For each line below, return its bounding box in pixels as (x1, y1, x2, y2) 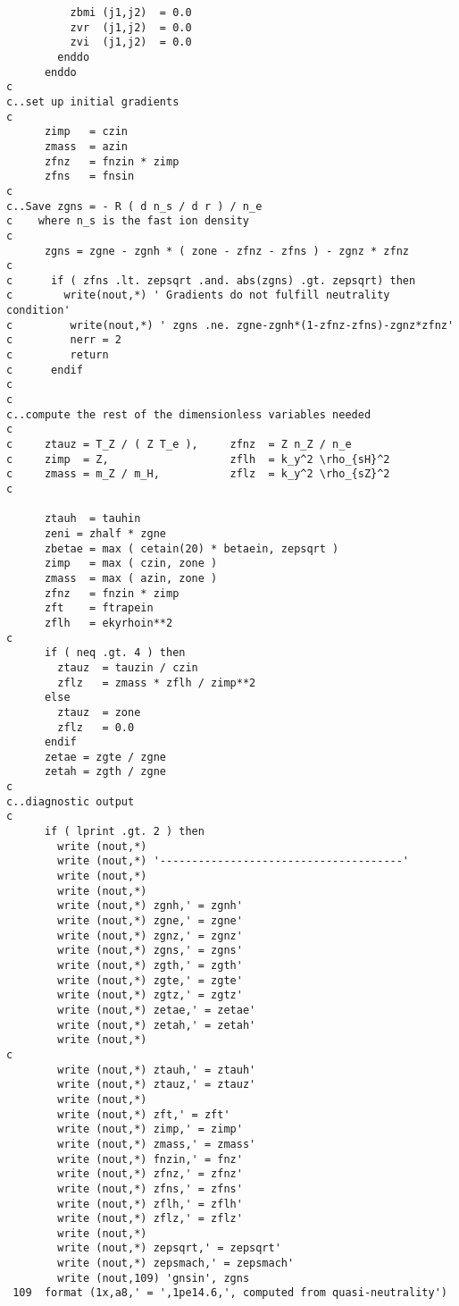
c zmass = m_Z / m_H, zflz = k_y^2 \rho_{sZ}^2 (6, 468, 390, 481)
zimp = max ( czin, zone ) (44, 557, 218, 570)
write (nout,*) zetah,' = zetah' (57, 1018, 256, 1032)
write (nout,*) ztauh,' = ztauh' (57, 1063, 256, 1076)
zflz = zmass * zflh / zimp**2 (57, 676, 256, 689)
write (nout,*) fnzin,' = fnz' (57, 1152, 243, 1166)
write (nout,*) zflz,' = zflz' (57, 1212, 243, 1226)
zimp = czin (44, 125, 129, 139)
